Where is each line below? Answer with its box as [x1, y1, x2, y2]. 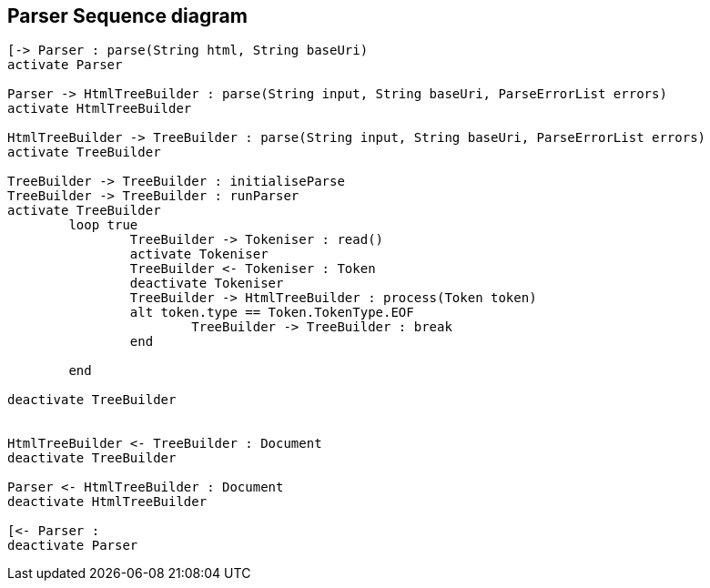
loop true [68, 218, 138, 233]
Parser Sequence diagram [7, 5, 248, 27]
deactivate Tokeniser [129, 276, 284, 291]
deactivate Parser [7, 538, 138, 553]
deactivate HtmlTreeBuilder [7, 494, 208, 510]
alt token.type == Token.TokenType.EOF [129, 305, 414, 320]
